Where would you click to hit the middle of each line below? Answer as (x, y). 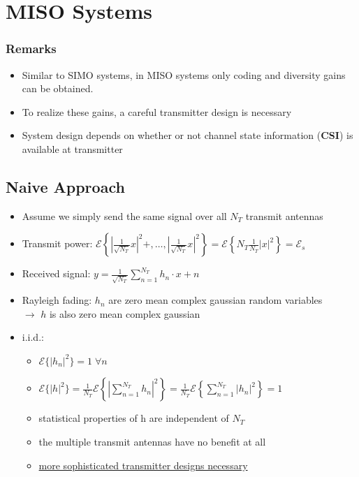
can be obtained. (58, 88)
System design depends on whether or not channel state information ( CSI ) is (188, 135)
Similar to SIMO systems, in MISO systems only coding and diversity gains (184, 74)
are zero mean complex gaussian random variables (215, 300)
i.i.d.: (33, 337)
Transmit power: (57, 243)
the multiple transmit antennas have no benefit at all (152, 442)
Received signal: (56, 273)
